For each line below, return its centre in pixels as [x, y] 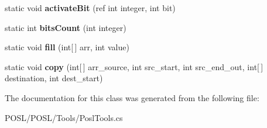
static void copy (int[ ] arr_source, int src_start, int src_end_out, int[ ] [134, 66]
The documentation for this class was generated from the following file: [132, 97]
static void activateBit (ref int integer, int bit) [90, 8]
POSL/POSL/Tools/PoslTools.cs [64, 117]
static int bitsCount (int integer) [66, 27]
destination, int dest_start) [54, 78]
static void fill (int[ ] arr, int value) [67, 47]
